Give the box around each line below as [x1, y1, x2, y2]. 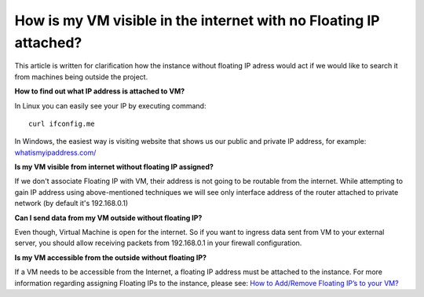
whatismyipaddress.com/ [14, 148, 97, 157]
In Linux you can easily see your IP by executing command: [14, 101, 207, 110]
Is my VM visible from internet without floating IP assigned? [14, 162, 214, 172]
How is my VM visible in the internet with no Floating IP [14, 12, 380, 29]
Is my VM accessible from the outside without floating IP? [14, 252, 207, 262]
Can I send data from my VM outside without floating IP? [14, 213, 203, 222]
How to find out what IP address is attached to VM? [14, 86, 185, 96]
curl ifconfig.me [28, 119, 95, 128]
